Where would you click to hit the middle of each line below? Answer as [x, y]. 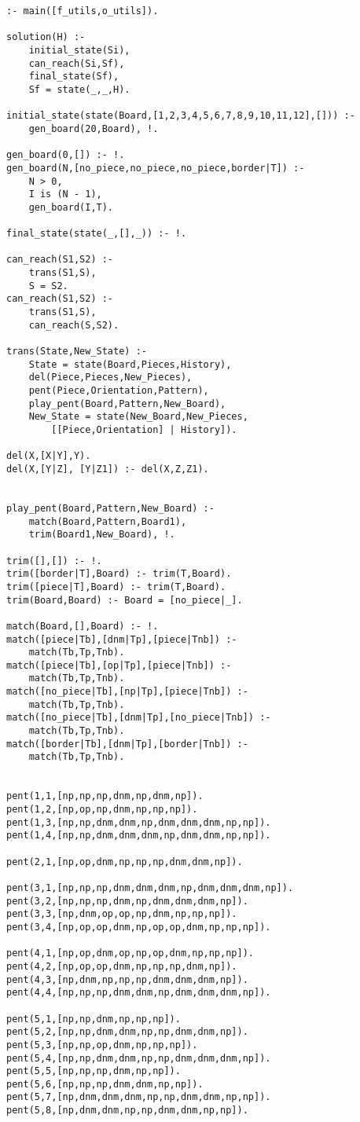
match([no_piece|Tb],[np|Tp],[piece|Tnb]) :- [127, 692]
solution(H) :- [46, 37]
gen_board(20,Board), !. [94, 128]
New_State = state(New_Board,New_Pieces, [138, 417]
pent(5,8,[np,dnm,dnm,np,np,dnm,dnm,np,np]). [127, 1111]
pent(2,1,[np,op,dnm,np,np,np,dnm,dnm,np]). [125, 862]
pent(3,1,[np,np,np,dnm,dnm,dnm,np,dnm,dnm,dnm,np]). [150, 887]
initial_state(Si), [79, 50]
